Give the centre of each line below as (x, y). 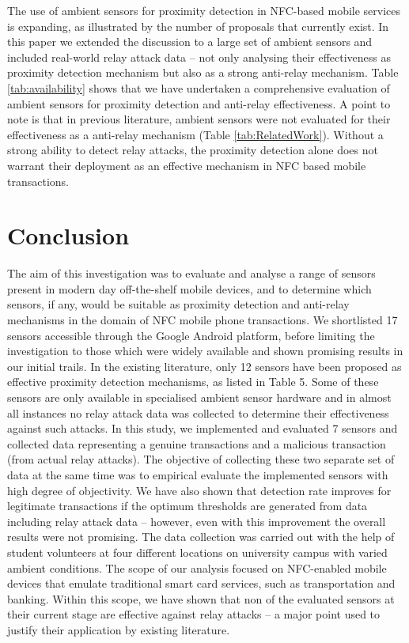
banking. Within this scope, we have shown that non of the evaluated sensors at (201, 598)
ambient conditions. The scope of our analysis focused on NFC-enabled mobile (197, 567)
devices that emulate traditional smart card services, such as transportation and (201, 583)
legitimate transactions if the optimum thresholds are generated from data (187, 506)
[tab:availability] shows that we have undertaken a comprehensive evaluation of (199, 87)
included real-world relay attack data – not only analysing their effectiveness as (199, 57)
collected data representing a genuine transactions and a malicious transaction (197, 443)
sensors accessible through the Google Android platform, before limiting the (191, 335)
